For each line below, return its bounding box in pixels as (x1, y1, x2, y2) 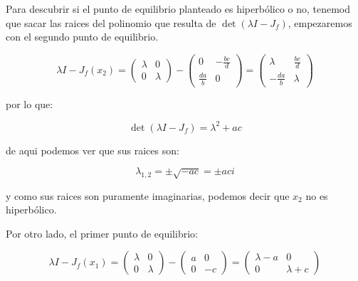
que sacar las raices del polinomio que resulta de (6, 15, 216, 30)
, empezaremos (288, 15, 352, 30)
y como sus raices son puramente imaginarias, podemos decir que (6, 188, 290, 203)
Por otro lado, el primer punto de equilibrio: (6, 226, 198, 240)
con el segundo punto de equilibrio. (6, 29, 159, 44)
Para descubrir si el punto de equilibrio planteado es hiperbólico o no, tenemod (6, 1, 351, 16)
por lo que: (6, 96, 53, 111)
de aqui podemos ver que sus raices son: (6, 142, 179, 157)
